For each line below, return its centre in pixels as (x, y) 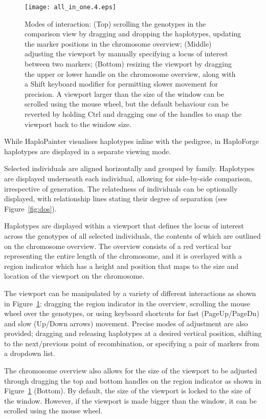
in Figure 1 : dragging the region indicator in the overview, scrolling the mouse (127, 303)
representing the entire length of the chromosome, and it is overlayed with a (123, 256)
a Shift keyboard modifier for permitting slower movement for (121, 84)
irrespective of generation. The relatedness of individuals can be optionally (121, 188)
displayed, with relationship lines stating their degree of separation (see (116, 198)
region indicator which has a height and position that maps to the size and (121, 266)
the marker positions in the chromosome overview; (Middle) (118, 43)
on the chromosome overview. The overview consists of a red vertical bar (118, 246)
